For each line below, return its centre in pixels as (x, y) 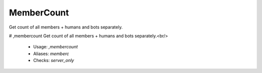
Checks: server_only (54, 60)
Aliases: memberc (51, 54)
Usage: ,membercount (56, 47)
